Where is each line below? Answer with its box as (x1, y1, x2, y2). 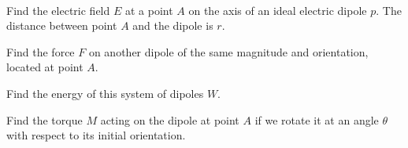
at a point (124, 2, 173, 18)
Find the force (6, 43, 75, 60)
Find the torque (6, 111, 83, 128)
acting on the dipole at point (100, 111, 239, 128)
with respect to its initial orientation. (6, 127, 186, 143)
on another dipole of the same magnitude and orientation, (88, 43, 369, 60)
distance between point (6, 17, 117, 34)
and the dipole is (132, 17, 213, 34)
